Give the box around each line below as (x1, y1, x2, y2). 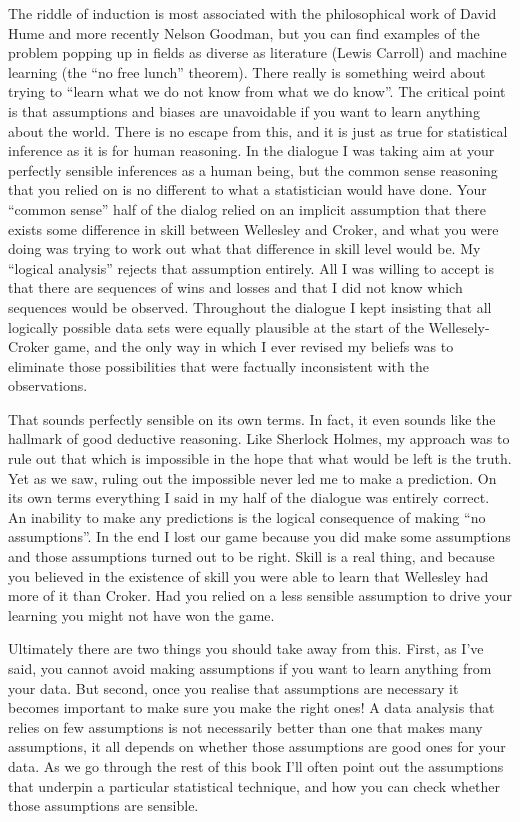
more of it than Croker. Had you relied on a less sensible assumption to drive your (8, 585, 512, 606)
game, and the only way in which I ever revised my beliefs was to (53, 336, 454, 357)
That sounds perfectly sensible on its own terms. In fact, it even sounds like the (8, 408, 496, 429)
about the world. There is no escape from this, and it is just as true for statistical (8, 120, 508, 141)
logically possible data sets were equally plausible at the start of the (8, 316, 424, 337)
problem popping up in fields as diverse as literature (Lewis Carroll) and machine (8, 42, 507, 63)
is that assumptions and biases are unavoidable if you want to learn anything (8, 100, 480, 121)
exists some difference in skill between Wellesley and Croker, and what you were (8, 218, 499, 239)
